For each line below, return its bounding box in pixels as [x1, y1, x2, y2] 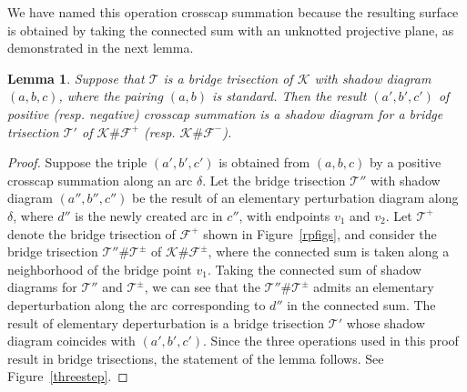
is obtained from [218, 153, 310, 172]
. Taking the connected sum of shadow [207, 259, 421, 278]
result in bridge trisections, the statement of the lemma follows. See [7, 348, 384, 367]
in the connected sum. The [287, 295, 436, 314]
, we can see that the [144, 277, 260, 297]
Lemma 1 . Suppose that [7, 68, 145, 87]
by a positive [369, 153, 442, 172]
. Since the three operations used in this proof [203, 331, 459, 350]
